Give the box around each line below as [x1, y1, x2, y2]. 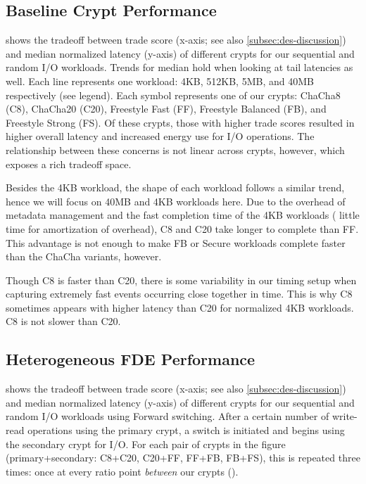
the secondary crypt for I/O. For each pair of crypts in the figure [6, 436, 286, 451]
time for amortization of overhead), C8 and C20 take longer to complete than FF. [6, 221, 359, 236]
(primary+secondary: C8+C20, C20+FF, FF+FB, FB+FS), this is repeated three [6, 450, 360, 465]
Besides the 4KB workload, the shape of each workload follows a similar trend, [6, 180, 345, 195]
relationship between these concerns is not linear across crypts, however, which [6, 142, 345, 157]
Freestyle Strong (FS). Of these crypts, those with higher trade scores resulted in [6, 115, 355, 129]
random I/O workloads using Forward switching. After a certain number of [6, 409, 329, 423]
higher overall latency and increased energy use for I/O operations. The [6, 129, 315, 144]
